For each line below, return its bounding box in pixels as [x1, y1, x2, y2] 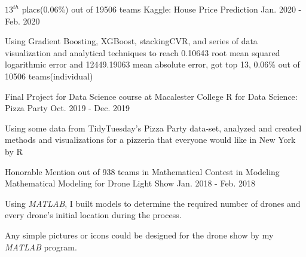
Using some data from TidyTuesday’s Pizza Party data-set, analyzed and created [5, 121, 302, 134]
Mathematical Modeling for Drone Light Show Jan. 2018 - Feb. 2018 [5, 177, 255, 189]
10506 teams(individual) [5, 69, 93, 82]
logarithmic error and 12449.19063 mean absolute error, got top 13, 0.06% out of [5, 58, 300, 71]
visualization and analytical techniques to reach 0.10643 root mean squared [5, 46, 280, 59]
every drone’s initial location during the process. [5, 209, 182, 221]
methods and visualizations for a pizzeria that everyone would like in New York [5, 133, 296, 146]
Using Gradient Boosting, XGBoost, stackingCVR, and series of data [5, 35, 258, 47]
